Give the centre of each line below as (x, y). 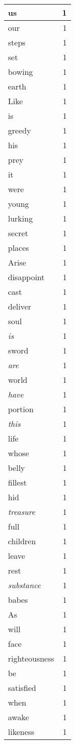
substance (24, 585)
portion (21, 409)
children (22, 541)
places (18, 248)
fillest (17, 482)
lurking (20, 218)
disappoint (26, 277)
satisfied (22, 688)
